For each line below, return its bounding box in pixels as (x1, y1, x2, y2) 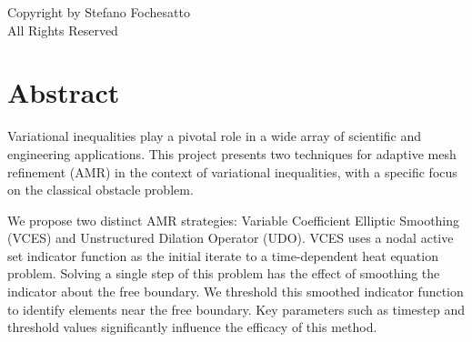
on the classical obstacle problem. (7, 180, 194, 199)
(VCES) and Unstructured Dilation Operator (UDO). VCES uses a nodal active (7, 228, 454, 247)
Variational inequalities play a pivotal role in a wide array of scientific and (7, 126, 421, 146)
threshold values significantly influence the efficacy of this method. (7, 317, 377, 337)
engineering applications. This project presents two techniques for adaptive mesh (7, 144, 457, 163)
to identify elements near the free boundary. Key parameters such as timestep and (7, 299, 466, 318)
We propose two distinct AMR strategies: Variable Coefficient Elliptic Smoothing (7, 210, 460, 229)
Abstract (7, 74, 120, 111)
